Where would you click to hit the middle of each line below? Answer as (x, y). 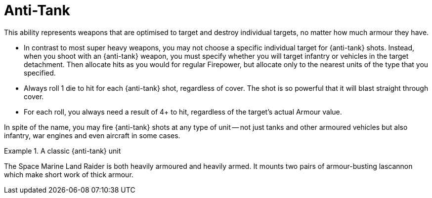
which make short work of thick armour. (69, 174)
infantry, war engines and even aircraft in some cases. (92, 135)
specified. (40, 73)
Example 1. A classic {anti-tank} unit (63, 151)
